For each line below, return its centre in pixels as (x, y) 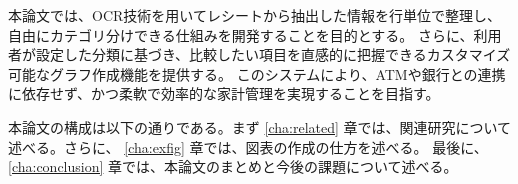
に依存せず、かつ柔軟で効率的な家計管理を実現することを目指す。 (224, 93)
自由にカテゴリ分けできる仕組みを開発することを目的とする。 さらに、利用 (255, 34)
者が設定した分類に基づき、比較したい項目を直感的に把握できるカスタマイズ (259, 54)
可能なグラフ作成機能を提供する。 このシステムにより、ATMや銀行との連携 (257, 73)
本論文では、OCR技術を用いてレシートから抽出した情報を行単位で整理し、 (254, 15)
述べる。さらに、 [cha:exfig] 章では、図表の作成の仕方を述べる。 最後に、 (248, 146)
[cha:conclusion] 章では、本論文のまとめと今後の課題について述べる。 (233, 166)
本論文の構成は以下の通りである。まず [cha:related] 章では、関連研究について (260, 126)
